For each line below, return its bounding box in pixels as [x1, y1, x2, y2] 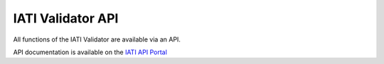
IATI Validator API [13, 11, 119, 26]
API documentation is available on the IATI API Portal [13, 48, 167, 56]
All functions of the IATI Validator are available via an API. [13, 35, 181, 44]
